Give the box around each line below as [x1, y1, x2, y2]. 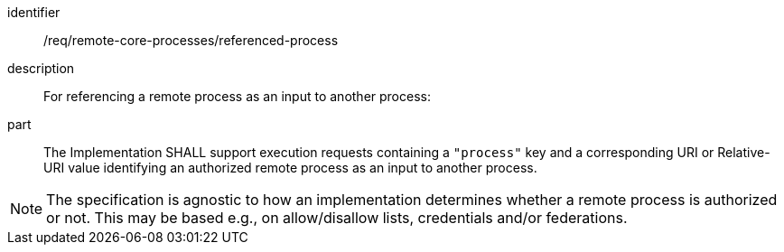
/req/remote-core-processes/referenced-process [43, 33, 339, 48]
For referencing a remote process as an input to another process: [43, 89, 431, 104]
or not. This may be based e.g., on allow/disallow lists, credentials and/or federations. [46, 209, 628, 227]
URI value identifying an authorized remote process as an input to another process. [43, 160, 537, 175]
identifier [7, 5, 61, 20]
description [7, 61, 75, 76]
